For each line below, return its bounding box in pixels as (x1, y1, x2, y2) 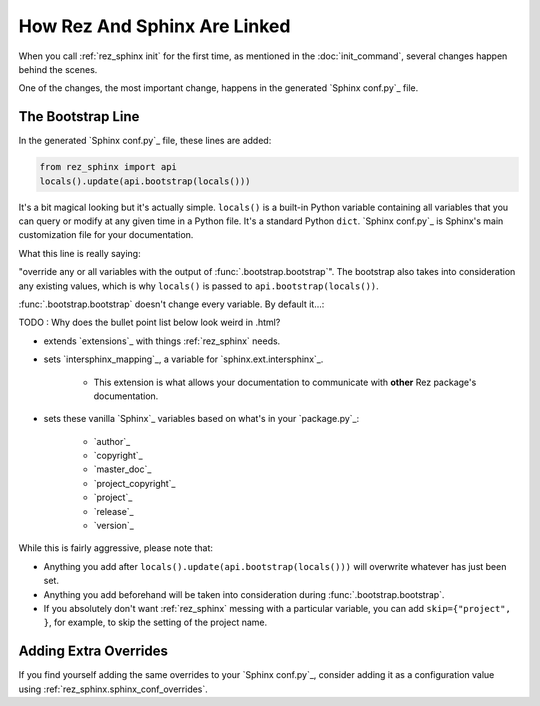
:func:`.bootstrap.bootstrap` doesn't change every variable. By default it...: (18, 298, 325, 310)
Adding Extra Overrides (18, 643, 169, 660)
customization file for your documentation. (18, 229, 194, 241)
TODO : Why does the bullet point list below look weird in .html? (18, 316, 281, 329)
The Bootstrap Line (18, 108, 140, 125)
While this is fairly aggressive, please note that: (18, 542, 214, 554)
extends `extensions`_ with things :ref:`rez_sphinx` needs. (43, 335, 281, 347)
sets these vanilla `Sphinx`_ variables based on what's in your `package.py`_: (43, 413, 360, 425)
